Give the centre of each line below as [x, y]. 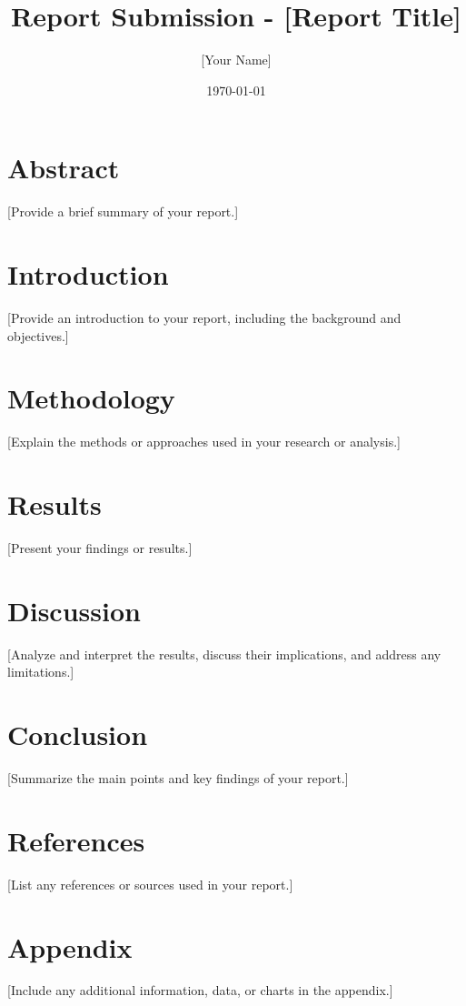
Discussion [74, 610]
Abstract [64, 168]
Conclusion [78, 734]
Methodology [91, 398]
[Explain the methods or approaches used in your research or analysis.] [204, 442]
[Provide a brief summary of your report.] [123, 211]
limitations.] [41, 672]
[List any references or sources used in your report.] [150, 884]
